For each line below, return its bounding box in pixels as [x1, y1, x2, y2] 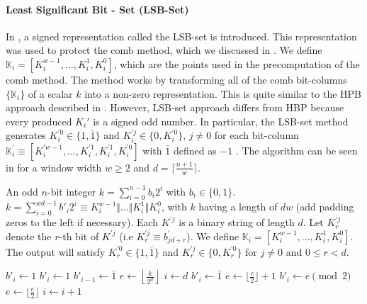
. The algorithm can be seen [235, 142, 358, 157]
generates [6, 128, 46, 142]
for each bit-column [214, 128, 299, 142]
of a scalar [28, 86, 73, 101]
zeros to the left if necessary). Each [6, 215, 159, 230]
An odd [6, 184, 38, 198]
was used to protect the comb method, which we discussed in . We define [6, 43, 322, 57]
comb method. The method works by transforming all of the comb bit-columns [6, 72, 347, 86]
